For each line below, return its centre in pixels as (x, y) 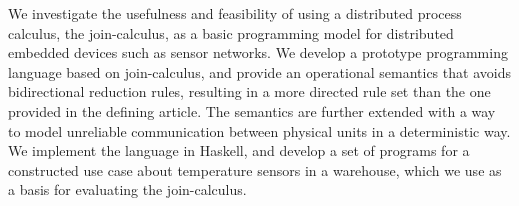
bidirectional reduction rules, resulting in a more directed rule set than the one (249, 91)
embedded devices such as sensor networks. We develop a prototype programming (258, 52)
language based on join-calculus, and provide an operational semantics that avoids (259, 71)
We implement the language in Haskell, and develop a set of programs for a (239, 150)
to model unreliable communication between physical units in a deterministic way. (259, 130)
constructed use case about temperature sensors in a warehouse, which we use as (255, 169)
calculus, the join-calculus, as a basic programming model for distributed (231, 32)
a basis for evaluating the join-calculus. (127, 189)
